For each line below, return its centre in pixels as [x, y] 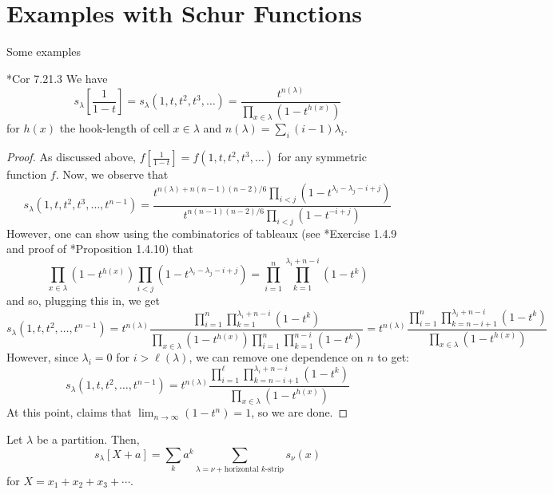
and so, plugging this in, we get [83, 300]
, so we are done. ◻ [300, 412]
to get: [393, 356]
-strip [275, 469]
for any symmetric [322, 157]
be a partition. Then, [88, 439]
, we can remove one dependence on [276, 356]
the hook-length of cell [114, 128]
